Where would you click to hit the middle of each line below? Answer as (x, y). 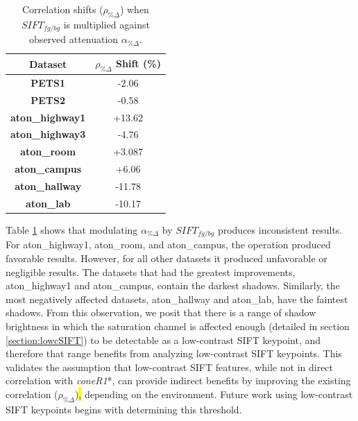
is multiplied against (106, 24)
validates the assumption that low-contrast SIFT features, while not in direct (170, 367)
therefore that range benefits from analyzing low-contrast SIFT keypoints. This (174, 353)
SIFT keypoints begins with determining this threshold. (124, 409)
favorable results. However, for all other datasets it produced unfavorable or (167, 258)
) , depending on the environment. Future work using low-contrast (214, 394)
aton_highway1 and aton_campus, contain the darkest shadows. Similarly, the (173, 285)
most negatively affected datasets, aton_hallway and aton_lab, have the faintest (177, 299)
